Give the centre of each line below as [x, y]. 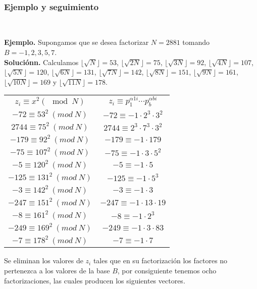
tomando [196, 42]
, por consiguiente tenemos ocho [167, 270]
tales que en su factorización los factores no [160, 261]
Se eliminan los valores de [44, 261]
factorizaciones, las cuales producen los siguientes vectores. [95, 280]
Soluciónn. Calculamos [41, 62]
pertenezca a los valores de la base [57, 270]
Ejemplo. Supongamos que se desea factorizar [76, 42]
